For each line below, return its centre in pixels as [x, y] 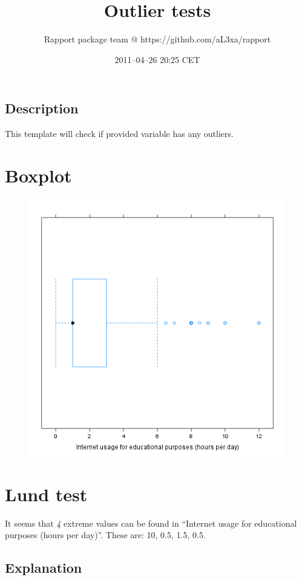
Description [42, 108]
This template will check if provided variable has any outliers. [119, 134]
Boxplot [38, 175]
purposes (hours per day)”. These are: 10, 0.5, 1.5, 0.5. [105, 535]
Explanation [44, 568]
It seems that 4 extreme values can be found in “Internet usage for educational [151, 523]
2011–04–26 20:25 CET [157, 59]
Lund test [46, 494]
